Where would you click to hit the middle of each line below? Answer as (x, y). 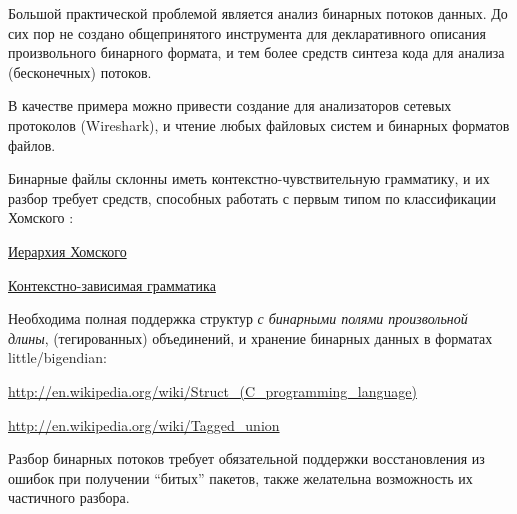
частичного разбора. (69, 497)
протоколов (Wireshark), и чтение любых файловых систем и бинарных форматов (259, 124)
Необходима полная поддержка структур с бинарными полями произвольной (238, 318)
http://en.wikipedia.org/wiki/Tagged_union (144, 424)
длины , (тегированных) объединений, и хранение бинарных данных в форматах (250, 337)
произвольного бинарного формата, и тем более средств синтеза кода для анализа (256, 52)
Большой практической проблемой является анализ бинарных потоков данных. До (258, 13)
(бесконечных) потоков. (80, 71)
